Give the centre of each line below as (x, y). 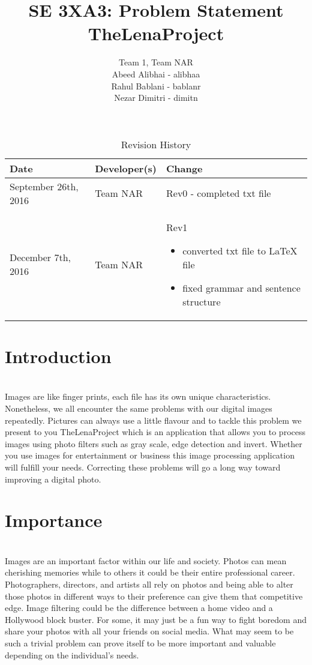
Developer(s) (126, 168)
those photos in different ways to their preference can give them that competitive (154, 596)
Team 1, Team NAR (156, 62)
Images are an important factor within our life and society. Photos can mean (146, 560)
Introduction (58, 356)
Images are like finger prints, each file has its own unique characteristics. (138, 396)
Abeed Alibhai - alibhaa (156, 74)
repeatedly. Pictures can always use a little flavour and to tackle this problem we (153, 420)
